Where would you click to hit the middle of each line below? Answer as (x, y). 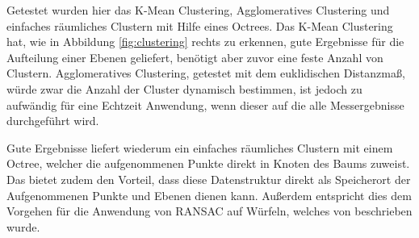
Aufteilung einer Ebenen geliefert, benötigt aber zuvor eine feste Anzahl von (195, 57)
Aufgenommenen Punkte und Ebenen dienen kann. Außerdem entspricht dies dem (209, 195)
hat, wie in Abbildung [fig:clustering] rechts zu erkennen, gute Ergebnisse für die (205, 42)
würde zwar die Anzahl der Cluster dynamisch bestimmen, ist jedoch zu (184, 88)
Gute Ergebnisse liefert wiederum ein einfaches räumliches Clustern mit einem (200, 147)
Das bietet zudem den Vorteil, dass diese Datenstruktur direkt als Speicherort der (209, 179)
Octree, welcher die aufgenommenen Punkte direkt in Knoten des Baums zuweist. (208, 163)
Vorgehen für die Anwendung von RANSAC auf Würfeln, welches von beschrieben (209, 211)
